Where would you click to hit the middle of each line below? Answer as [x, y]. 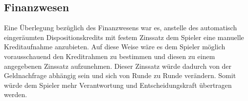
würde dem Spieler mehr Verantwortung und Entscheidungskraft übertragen [118, 85]
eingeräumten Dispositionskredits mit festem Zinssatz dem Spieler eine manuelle [124, 37]
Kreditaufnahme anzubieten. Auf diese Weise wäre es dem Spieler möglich [115, 47]
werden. [16, 94]
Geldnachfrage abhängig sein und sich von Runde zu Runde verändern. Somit [120, 75]
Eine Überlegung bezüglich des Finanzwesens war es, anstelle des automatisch [121, 28]
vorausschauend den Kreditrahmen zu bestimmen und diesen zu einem [110, 56]
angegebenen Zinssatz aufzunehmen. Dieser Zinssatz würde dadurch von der [118, 66]
